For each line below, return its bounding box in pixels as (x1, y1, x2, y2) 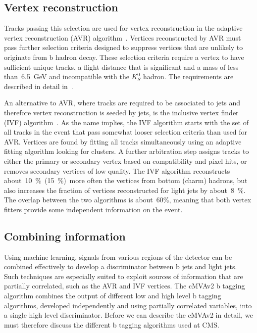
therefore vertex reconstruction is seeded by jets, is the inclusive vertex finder (4, 107, 239, 117)
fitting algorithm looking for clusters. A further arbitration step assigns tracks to (4, 146, 249, 156)
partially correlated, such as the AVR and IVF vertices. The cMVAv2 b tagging (4, 281, 245, 291)
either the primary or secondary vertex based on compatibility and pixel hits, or (4, 155, 247, 166)
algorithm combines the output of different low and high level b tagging (4, 290, 221, 301)
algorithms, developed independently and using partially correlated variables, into (4, 300, 252, 310)
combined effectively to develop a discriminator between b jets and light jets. (4, 261, 237, 272)
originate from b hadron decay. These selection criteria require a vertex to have (4, 51, 244, 62)
